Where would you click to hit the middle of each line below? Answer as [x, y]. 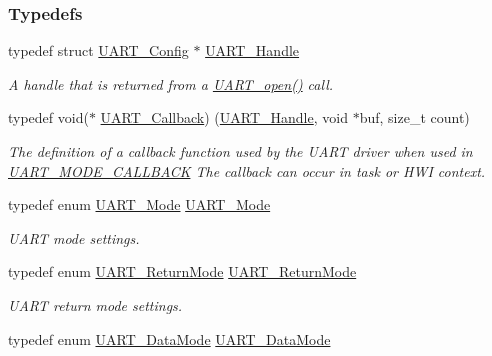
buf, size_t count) [414, 117]
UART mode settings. [74, 237]
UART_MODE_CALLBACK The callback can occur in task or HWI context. [247, 170]
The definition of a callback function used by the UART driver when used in [240, 151]
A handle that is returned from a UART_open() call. [171, 83]
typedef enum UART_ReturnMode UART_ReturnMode [182, 271]
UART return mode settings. [95, 304]
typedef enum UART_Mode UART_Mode [139, 204]
